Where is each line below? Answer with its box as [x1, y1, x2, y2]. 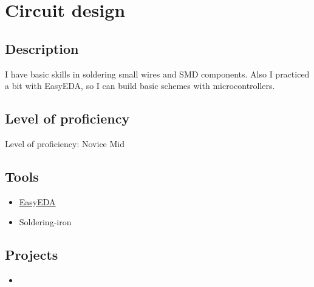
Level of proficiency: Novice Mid [5, 137, 125, 150]
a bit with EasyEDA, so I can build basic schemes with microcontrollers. [5, 79, 275, 92]
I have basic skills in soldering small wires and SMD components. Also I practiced [5, 67, 310, 80]
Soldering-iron [19, 216, 72, 228]
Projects [5, 245, 58, 264]
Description [5, 39, 79, 58]
